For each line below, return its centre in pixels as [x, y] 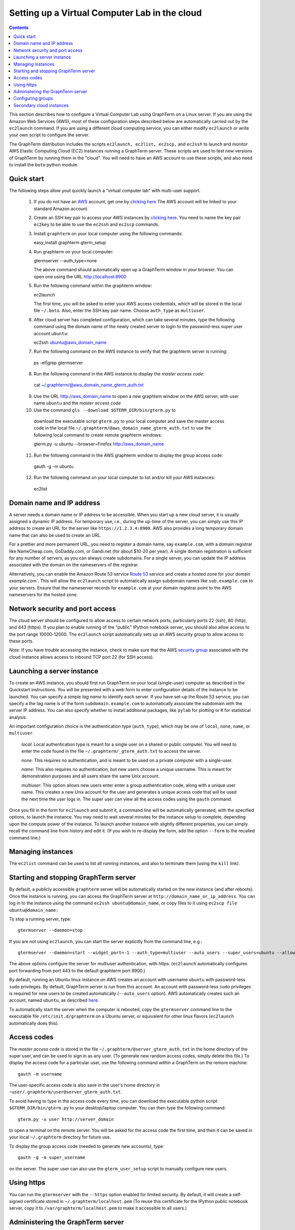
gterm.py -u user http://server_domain [66, 1119]
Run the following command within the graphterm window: [93, 286]
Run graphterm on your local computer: [74, 251]
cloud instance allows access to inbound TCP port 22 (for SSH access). [82, 657]
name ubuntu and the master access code [77, 403]
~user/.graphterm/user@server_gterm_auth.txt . [66, 1092]
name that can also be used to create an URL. [55, 535]
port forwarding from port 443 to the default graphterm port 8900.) [77, 970]
